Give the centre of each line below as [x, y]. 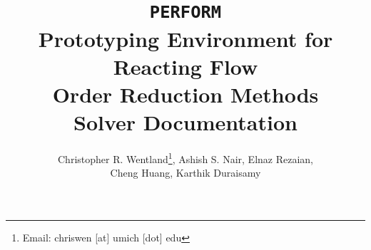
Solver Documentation [185, 122]
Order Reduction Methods [185, 94]
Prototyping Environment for [185, 38]
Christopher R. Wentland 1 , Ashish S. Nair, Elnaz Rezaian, [185, 158]
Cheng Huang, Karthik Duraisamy [185, 173]
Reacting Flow [185, 66]
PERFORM [185, 12]
